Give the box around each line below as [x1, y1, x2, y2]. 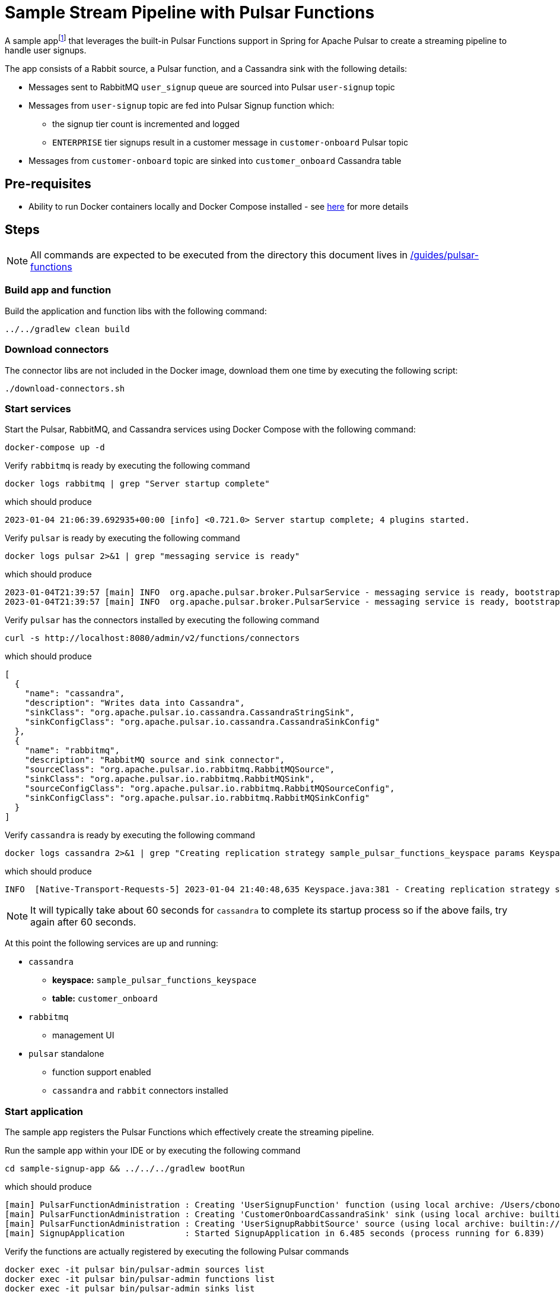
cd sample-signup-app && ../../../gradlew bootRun [5, 1164, 245, 1174]
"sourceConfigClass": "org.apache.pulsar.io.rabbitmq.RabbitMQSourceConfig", [24, 784, 395, 794]
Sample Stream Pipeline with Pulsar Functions [5, 2, 375, 23]
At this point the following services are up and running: [5, 938, 218, 949]
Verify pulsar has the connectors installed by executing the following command [5, 615, 320, 626]
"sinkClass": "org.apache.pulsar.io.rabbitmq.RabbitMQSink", [24, 774, 315, 784]
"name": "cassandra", [24, 688, 125, 699]
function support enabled [52, 1067, 151, 1078]
